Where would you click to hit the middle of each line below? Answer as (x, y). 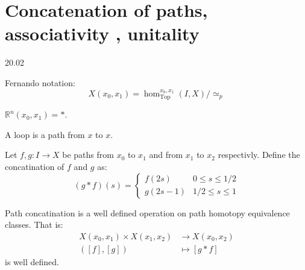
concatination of (35, 166)
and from (166, 155)
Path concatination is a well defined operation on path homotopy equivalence (147, 212)
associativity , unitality (102, 33)
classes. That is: (34, 224)
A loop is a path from (45, 134)
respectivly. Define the (259, 155)
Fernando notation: (40, 82)
